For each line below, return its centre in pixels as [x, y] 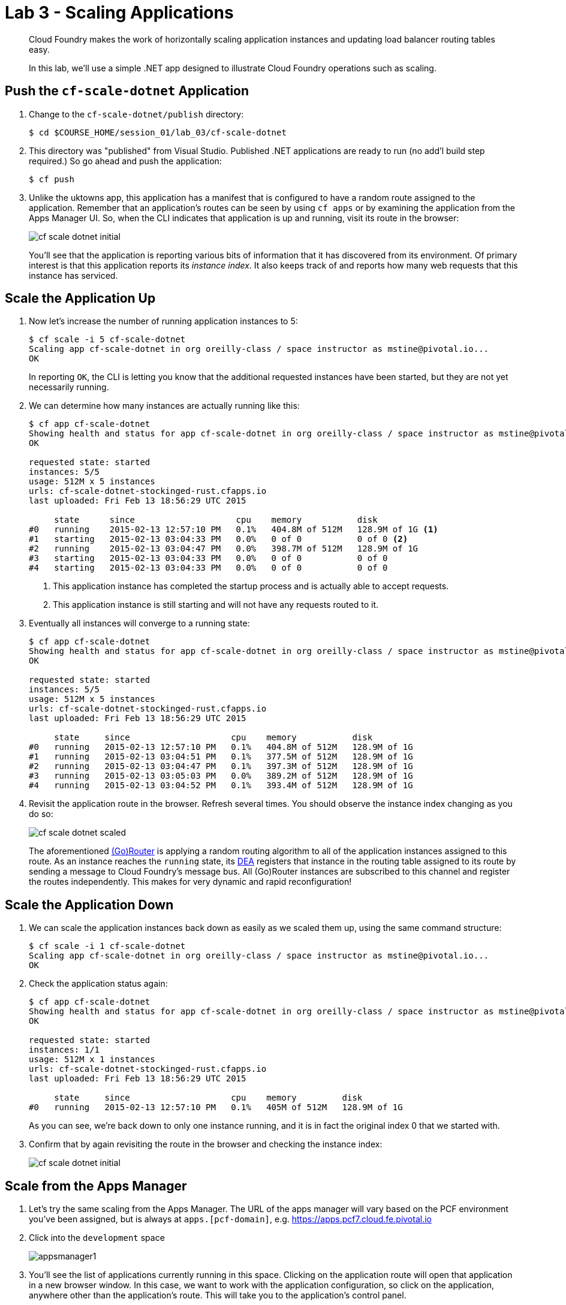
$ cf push [52, 179]
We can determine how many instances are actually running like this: [164, 406]
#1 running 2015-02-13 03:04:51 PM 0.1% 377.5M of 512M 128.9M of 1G [221, 757]
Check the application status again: [98, 984]
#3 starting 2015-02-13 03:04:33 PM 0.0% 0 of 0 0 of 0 [208, 558]
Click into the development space [97, 1238]
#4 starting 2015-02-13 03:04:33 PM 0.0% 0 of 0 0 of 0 [208, 568]
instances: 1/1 [64, 1050]
